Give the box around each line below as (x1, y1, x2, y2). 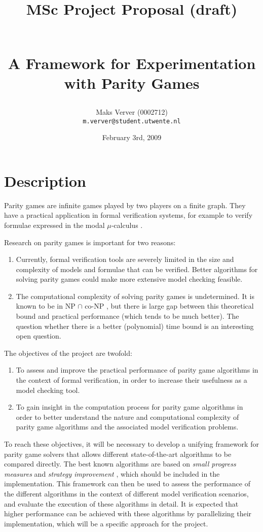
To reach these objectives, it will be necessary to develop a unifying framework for (4, 439, 259, 449)
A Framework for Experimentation (8, 52, 256, 73)
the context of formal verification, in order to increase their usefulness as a (16, 375, 247, 385)
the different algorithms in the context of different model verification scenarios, (4, 488, 249, 498)
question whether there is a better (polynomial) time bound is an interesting (16, 320, 254, 331)
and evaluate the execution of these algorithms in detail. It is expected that (4, 498, 239, 509)
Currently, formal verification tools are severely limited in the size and (16, 254, 234, 264)
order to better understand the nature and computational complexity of (16, 411, 239, 422)
